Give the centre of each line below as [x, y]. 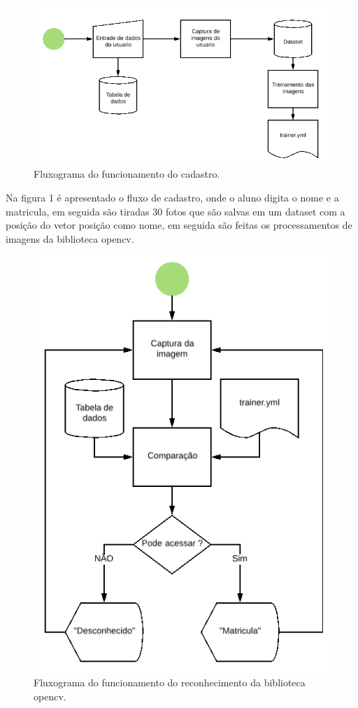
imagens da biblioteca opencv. [70, 238]
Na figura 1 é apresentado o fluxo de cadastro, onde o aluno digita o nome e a [172, 198]
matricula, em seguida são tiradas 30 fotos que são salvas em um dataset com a [176, 211]
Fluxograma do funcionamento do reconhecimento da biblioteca [170, 682]
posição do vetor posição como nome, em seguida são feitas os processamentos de [179, 225]
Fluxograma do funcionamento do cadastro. [127, 174]
